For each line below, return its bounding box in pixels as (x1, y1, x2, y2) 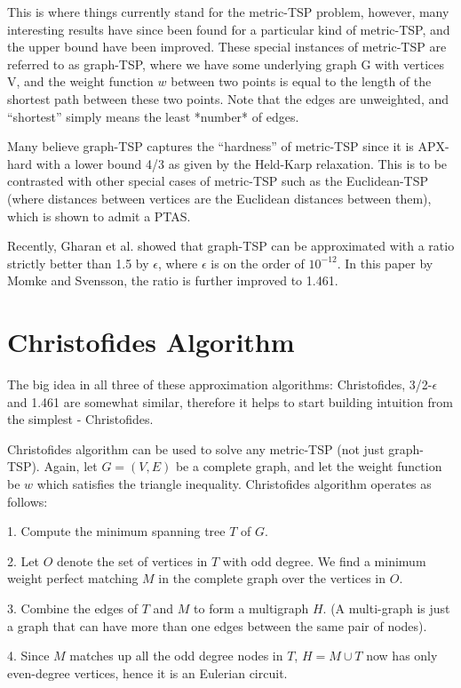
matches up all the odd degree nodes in (69, 646, 283, 665)
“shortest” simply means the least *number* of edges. (7, 107, 299, 125)
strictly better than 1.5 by (7, 253, 149, 272)
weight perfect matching (7, 569, 139, 588)
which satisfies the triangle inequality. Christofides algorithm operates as (36, 475, 432, 492)
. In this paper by (337, 253, 433, 272)
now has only (366, 646, 438, 665)
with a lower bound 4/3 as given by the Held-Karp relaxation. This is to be (36, 154, 448, 172)
